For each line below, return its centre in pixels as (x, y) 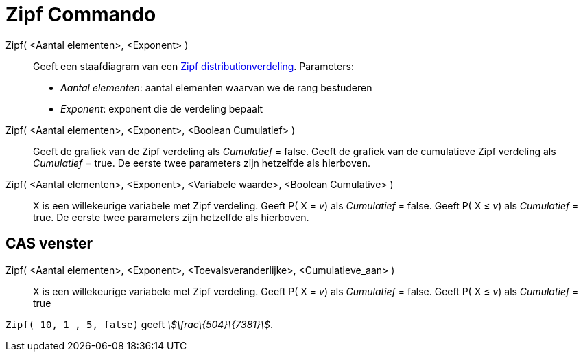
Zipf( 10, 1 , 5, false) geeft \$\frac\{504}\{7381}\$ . (140, 324)
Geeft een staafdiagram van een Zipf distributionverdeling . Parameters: (193, 66)
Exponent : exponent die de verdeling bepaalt (162, 108)
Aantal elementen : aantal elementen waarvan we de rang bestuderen (216, 87)
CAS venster (49, 244)
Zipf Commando (81, 14)
